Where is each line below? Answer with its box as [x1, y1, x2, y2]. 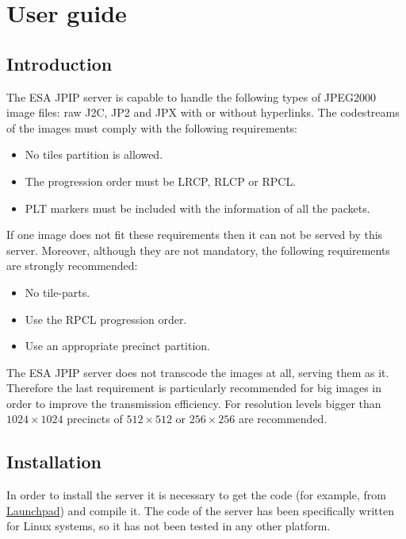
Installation [6, 449, 101, 474]
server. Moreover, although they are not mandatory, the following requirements [6, 241, 390, 258]
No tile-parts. [25, 283, 90, 300]
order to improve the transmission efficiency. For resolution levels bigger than [6, 395, 381, 411]
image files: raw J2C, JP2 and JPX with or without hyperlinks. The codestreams [6, 104, 400, 121]
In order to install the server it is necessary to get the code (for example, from [6, 487, 386, 503]
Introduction [6, 51, 113, 75]
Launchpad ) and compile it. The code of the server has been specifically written [6, 502, 394, 518]
